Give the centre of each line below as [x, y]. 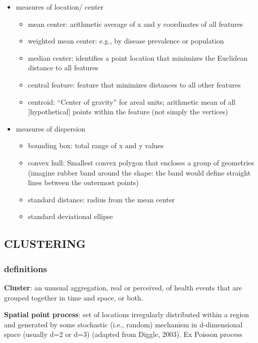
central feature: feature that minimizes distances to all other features [134, 84]
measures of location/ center [60, 7]
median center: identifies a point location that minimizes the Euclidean [138, 57]
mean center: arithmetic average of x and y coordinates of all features [136, 24]
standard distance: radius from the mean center [101, 199]
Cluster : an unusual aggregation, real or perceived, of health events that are [123, 287]
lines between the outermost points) [83, 182]
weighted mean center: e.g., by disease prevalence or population [126, 41]
